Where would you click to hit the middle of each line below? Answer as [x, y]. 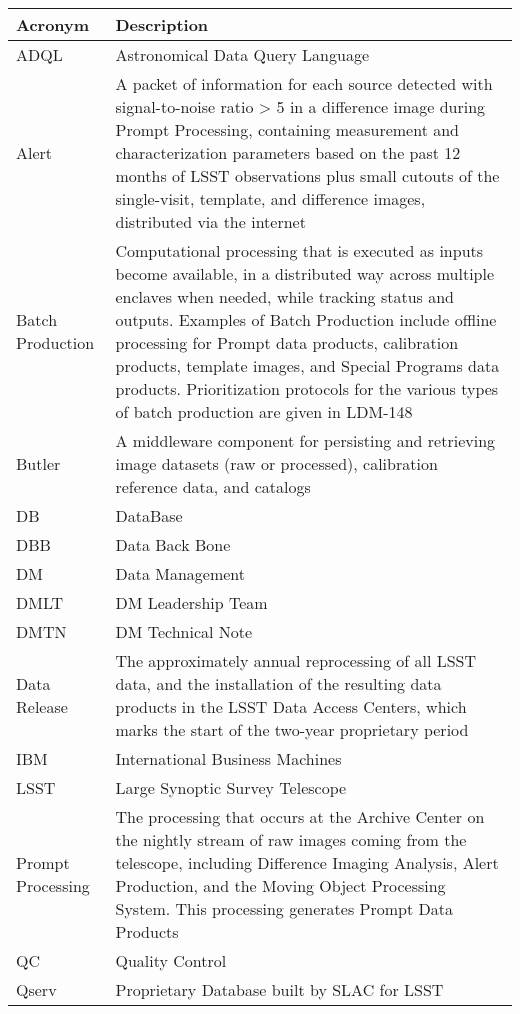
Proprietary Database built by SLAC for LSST [279, 989]
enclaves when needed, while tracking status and [284, 296]
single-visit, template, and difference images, [270, 198]
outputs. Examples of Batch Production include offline [306, 319]
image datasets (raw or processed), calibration [276, 463]
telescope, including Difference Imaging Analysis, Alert [307, 862]
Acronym [53, 24]
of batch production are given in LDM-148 [264, 411]
